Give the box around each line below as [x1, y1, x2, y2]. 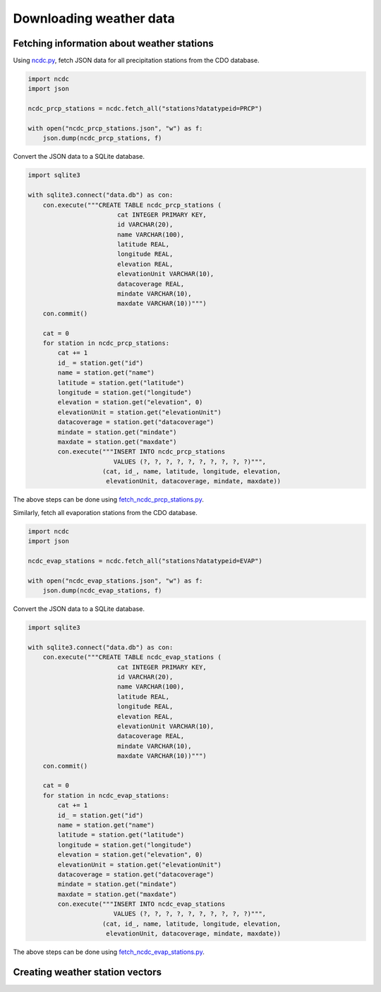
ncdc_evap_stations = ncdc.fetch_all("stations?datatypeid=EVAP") [28, 557, 262, 564]
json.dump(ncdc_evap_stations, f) [42, 586, 162, 595]
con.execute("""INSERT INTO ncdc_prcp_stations [57, 448, 226, 456]
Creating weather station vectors [13, 967, 162, 979]
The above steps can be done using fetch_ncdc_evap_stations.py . [13, 948, 205, 956]
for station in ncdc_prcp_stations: [42, 339, 169, 347]
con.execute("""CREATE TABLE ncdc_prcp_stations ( [42, 201, 222, 209]
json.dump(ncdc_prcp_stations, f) [42, 134, 162, 143]
